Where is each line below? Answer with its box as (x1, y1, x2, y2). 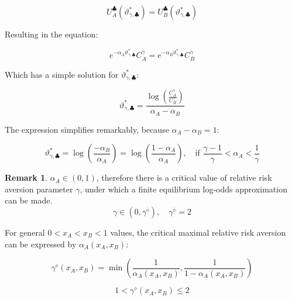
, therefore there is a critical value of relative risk (96, 171, 272, 184)
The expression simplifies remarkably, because (5, 123, 169, 135)
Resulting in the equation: (5, 28, 98, 40)
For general (5, 226, 45, 239)
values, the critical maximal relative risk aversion (110, 226, 286, 239)
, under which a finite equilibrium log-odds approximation (80, 182, 287, 195)
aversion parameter (5, 182, 73, 195)
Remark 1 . (5, 171, 48, 184)
